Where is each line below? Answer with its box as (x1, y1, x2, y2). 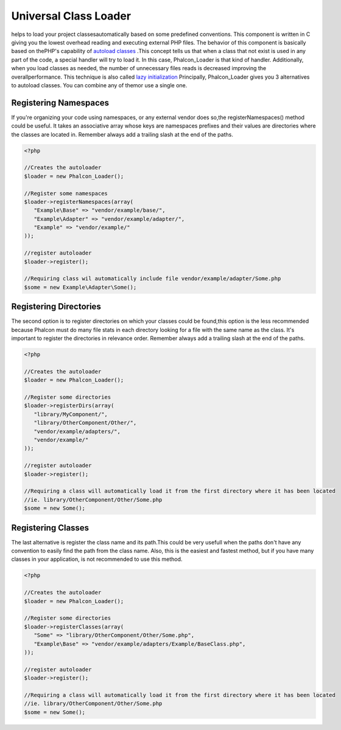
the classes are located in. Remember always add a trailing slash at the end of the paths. (11, 131, 234, 138)
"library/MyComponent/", (33, 411, 108, 417)
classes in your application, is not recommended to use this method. (11, 555, 183, 563)
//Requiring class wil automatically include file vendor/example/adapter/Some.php (24, 275, 281, 282)
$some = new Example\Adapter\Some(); (24, 284, 137, 291)
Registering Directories (11, 302, 102, 312)
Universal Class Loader (11, 9, 131, 23)
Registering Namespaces (11, 98, 110, 108)
